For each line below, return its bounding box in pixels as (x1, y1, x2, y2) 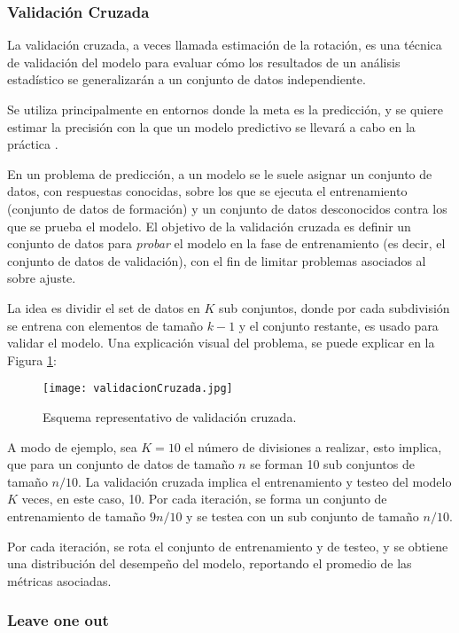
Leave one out (7, 609, 109, 631)
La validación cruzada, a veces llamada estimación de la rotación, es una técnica (7, 35, 442, 54)
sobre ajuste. (7, 269, 76, 287)
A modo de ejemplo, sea (7, 437, 137, 456)
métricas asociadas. (7, 571, 112, 590)
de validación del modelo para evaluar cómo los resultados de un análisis (7, 52, 401, 71)
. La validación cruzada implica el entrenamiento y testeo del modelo (77, 472, 452, 490)
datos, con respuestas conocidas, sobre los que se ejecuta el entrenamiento (7, 182, 408, 200)
